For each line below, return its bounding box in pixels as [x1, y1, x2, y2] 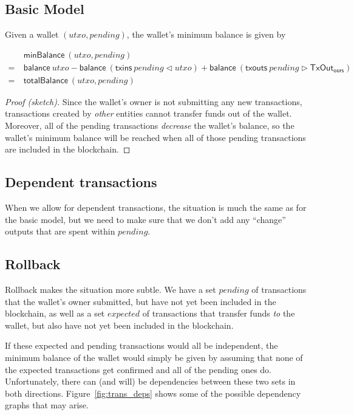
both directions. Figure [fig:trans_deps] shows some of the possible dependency [5, 386, 301, 399]
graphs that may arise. [5, 399, 89, 411]
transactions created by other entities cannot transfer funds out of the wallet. [5, 107, 292, 120]
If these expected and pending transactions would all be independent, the [5, 339, 278, 352]
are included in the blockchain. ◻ [5, 143, 131, 156]
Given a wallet [5, 28, 59, 41]
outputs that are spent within [5, 225, 115, 238]
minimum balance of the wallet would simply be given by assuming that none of [5, 351, 303, 364]
